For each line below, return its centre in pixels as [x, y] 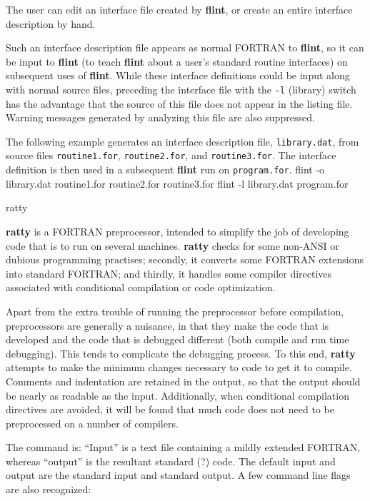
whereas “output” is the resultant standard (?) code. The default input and [171, 461]
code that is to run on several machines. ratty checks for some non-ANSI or [172, 245]
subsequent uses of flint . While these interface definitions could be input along [178, 75]
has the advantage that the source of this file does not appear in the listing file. [179, 103]
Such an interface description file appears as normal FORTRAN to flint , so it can [185, 47]
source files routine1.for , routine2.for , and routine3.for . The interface [171, 155]
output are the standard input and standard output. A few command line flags [178, 475]
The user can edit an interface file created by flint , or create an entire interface [179, 9]
